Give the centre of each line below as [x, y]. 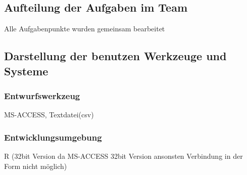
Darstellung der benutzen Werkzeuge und [115, 56]
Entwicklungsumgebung [53, 137]
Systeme [26, 71]
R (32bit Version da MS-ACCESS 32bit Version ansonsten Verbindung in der [124, 156]
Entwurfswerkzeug [42, 95]
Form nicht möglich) [36, 166]
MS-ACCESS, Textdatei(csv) [49, 115]
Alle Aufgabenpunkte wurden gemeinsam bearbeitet [85, 29]
